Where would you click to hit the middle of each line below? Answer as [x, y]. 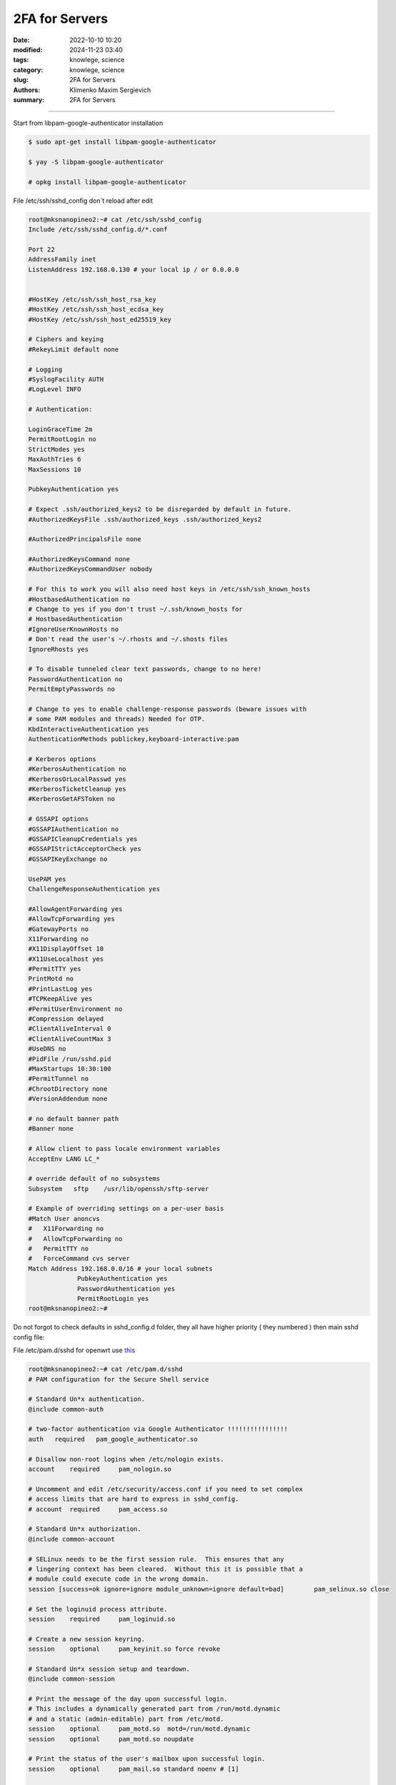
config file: [29, 1337]
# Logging [45, 369]
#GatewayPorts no [59, 929]
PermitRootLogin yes [113, 1298]
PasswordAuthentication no [75, 679]
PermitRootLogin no [62, 439]
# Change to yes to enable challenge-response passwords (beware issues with [167, 709]
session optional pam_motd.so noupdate [111, 1739]
